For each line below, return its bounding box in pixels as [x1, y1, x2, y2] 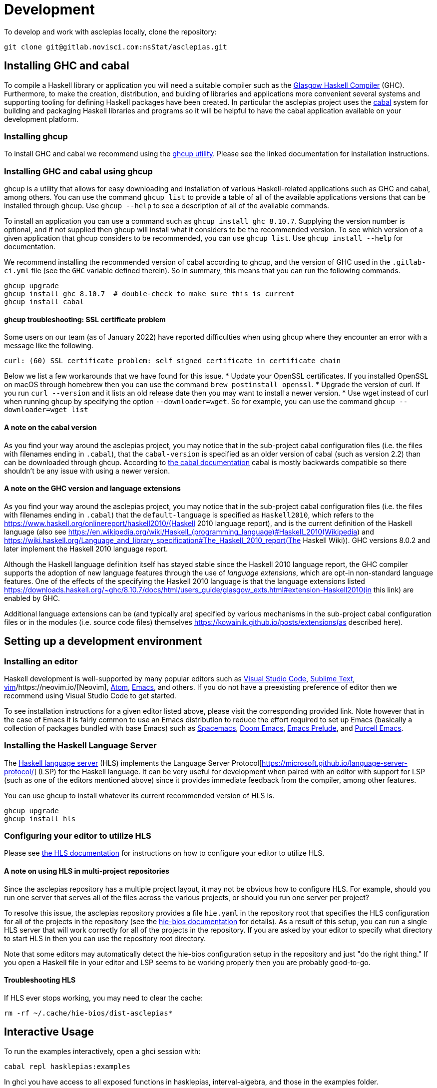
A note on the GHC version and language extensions [4, 484, 181, 493]
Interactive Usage [4, 1026, 94, 1039]
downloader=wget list [4, 406, 88, 414]
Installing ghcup [4, 131, 68, 141]
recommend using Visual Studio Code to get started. [4, 691, 176, 700]
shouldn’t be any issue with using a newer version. [4, 466, 170, 475]
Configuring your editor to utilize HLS [4, 831, 151, 841]
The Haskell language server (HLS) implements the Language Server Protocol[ [4, 758, 262, 767]
